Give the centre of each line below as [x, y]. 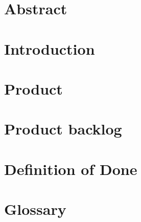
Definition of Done [71, 169]
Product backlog [63, 129]
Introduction [50, 48]
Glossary [35, 209]
